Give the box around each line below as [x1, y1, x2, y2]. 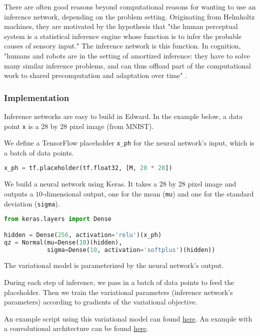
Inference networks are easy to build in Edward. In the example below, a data [4, 110, 242, 121]
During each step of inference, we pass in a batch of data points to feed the [4, 277, 234, 287]
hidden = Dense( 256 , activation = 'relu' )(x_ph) [4, 231, 162, 238]
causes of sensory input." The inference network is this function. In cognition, [4, 40, 241, 51]
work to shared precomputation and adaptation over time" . [4, 70, 187, 80]
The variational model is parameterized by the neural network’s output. [4, 260, 224, 270]
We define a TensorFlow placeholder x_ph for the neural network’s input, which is [4, 137, 254, 148]
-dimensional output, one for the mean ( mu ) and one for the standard [42, 188, 254, 198]
